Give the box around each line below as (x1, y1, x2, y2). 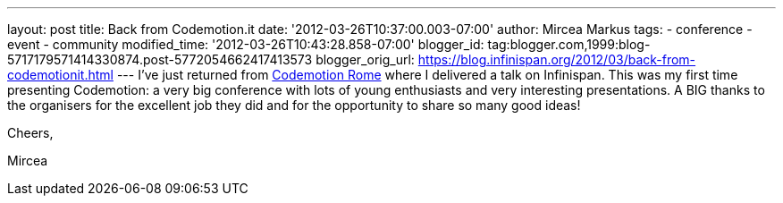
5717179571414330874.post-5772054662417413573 (7, 52, 313, 67)
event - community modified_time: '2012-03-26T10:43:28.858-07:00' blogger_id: (7, 37, 484, 52)
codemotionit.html (7, 67, 114, 82)
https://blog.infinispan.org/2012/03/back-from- (417, 52, 696, 67)
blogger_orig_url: (316, 52, 415, 67)
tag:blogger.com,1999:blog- (487, 37, 651, 52)
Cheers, (7, 125, 54, 140)
